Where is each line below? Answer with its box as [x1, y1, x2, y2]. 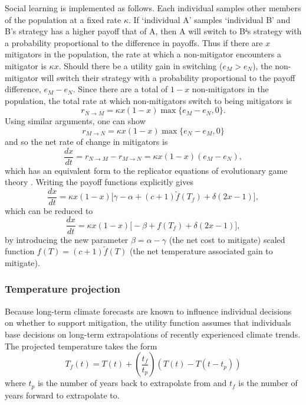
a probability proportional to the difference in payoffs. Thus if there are [5, 36, 263, 48]
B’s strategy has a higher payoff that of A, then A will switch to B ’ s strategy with [5, 25, 302, 37]
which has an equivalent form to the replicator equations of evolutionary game [5, 164, 288, 176]
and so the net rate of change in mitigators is [5, 135, 168, 147]
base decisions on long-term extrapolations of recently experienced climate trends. [5, 328, 301, 340]
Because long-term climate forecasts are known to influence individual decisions [5, 304, 292, 317]
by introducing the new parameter [5, 233, 129, 245]
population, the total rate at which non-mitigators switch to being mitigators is [5, 94, 292, 106]
